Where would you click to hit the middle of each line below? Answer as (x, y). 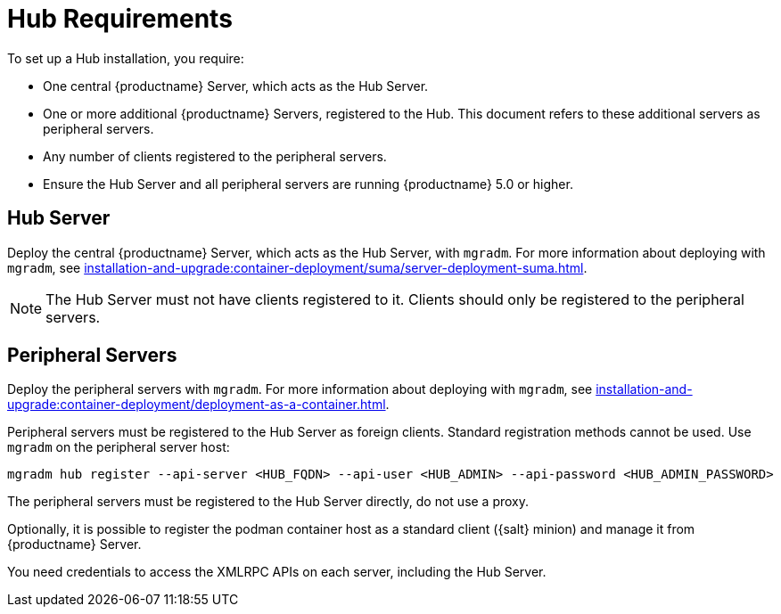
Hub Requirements (120, 19)
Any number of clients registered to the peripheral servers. (215, 156)
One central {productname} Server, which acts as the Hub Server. (236, 86)
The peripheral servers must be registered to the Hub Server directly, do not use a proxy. (268, 502)
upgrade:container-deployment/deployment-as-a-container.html (197, 405)
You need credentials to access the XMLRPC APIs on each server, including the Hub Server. (277, 572)
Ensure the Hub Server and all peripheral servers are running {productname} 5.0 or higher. (308, 184)
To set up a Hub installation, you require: (126, 58)
